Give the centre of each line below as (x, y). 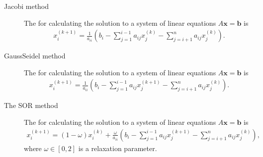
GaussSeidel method (35, 56)
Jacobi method (27, 6)
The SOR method (31, 105)
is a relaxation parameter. (118, 148)
